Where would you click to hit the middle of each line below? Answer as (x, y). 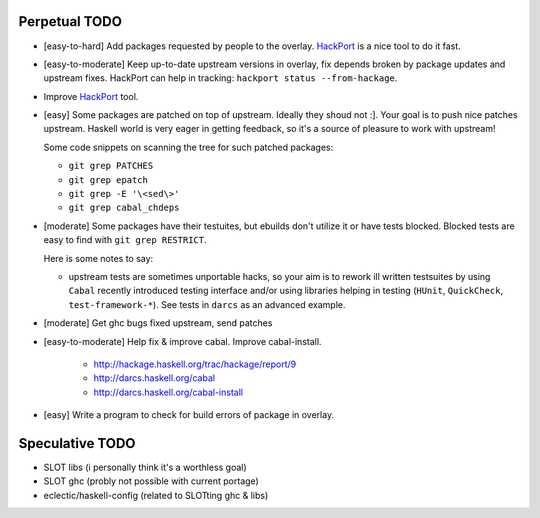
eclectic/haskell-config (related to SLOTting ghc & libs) (156, 495)
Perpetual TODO (70, 21)
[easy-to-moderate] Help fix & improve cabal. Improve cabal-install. (182, 341)
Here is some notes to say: (98, 258)
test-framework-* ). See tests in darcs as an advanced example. (207, 304)
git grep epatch (108, 179)
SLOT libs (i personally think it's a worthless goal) (145, 467)
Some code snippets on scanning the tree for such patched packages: (188, 147)
